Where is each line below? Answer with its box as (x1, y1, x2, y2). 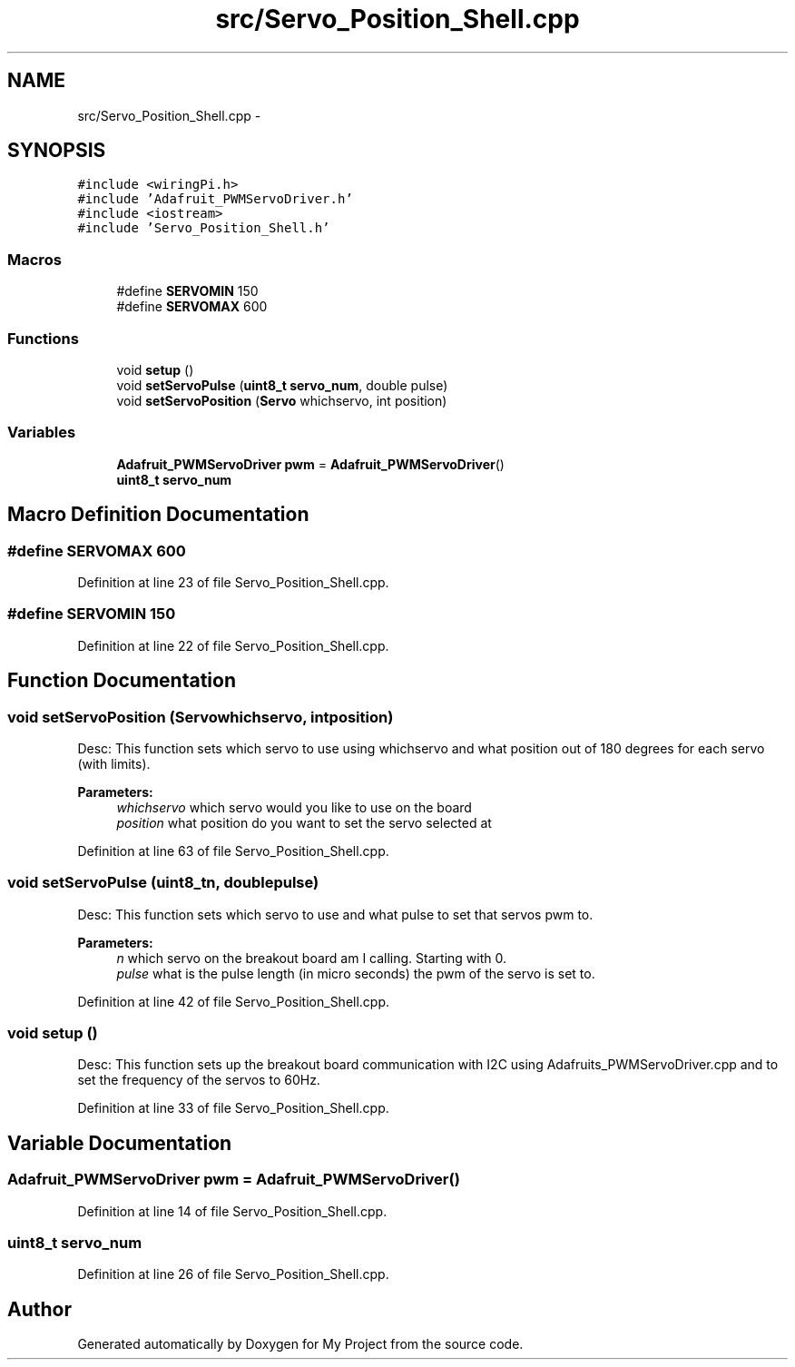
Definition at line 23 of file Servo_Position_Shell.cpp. (77, 574, 389, 590)
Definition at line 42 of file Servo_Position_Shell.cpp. (77, 993, 390, 1009)
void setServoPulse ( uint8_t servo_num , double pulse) (116, 377, 448, 393)
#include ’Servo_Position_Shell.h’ (77, 221, 330, 236)
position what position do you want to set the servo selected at (116, 814, 492, 831)
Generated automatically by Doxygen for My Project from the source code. (77, 1336, 524, 1352)
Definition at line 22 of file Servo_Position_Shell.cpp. (77, 637, 389, 654)
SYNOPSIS (7, 139, 106, 162)
